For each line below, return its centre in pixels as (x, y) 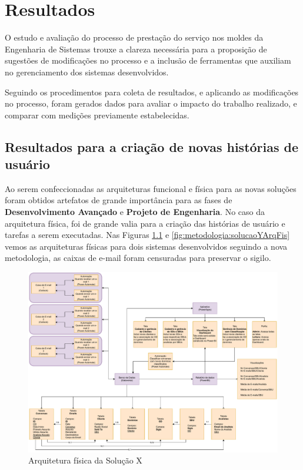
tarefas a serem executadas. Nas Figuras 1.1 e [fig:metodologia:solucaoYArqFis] (147, 235)
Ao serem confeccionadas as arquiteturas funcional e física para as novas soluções (151, 188)
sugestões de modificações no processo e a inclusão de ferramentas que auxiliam (148, 60)
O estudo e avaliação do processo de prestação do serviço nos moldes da (134, 37)
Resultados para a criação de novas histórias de (152, 146)
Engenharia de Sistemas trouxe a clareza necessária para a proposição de (136, 49)
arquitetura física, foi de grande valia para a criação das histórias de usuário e (145, 223)
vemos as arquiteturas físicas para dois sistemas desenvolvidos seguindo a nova (146, 246)
